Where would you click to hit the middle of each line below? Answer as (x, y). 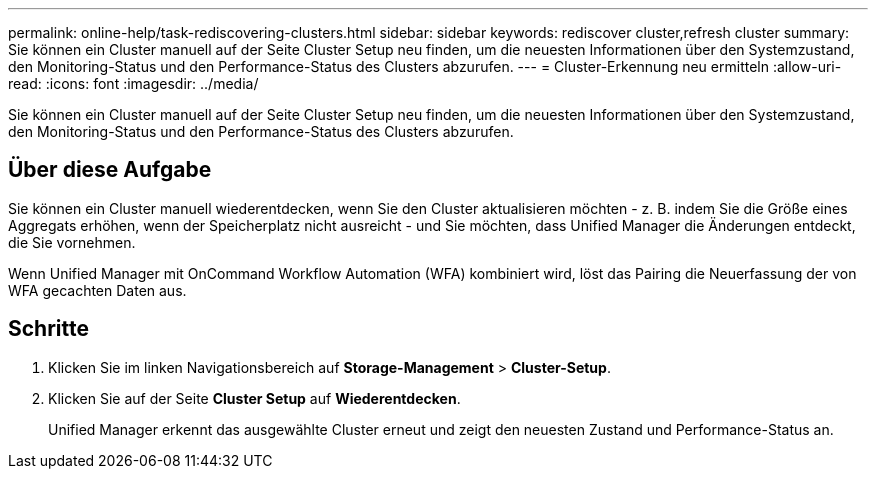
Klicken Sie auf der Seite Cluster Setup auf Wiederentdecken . (254, 398)
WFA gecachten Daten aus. (97, 290)
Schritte (48, 329)
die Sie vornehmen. (72, 242)
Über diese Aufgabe (110, 170)
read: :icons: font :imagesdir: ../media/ (133, 83)
